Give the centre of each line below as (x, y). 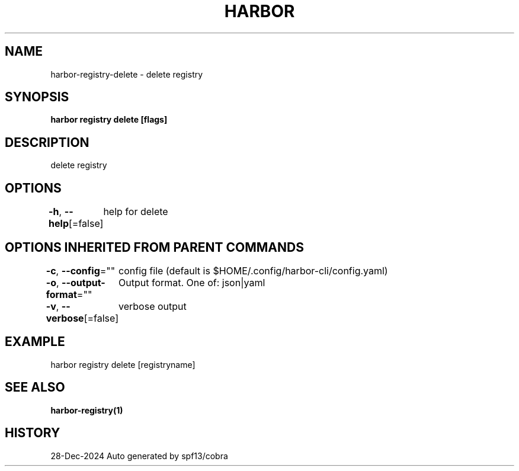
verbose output (153, 306)
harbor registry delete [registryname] (123, 364)
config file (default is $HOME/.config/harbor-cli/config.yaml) (253, 270)
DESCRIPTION (47, 142)
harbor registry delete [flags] (109, 120)
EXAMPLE (35, 342)
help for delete (136, 212)
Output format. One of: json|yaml (192, 282)
